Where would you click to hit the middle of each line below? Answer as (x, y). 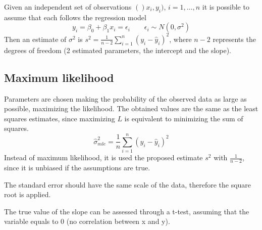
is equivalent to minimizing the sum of (184, 118)
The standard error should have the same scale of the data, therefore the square (128, 184)
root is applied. (28, 194)
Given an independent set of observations (68, 7)
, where (180, 39)
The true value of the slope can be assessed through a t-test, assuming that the (127, 211)
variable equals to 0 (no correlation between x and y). (87, 221)
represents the (234, 39)
